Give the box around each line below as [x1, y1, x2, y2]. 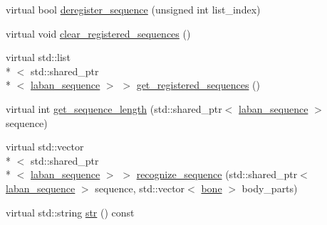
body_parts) [242, 180, 298, 195]
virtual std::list [6, 50, 71, 65]
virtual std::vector [6, 139, 84, 154]
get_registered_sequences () [136, 77, 260, 92]
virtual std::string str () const [6, 204, 135, 219]
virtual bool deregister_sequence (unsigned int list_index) [6, 2, 261, 16]
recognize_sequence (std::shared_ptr [136, 167, 298, 182]
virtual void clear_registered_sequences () [6, 26, 191, 40]
